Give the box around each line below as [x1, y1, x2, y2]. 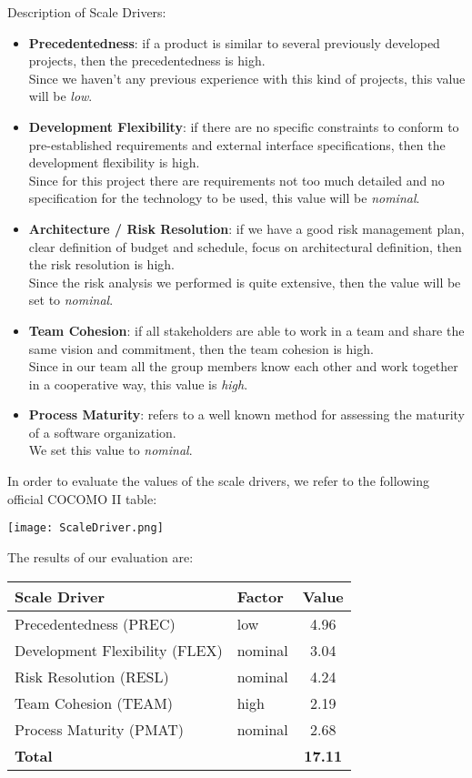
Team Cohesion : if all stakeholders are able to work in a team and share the [28, 320, 465, 339]
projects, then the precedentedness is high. [28, 51, 266, 70]
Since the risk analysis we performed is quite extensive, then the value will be [28, 272, 461, 291]
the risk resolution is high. [28, 255, 175, 274]
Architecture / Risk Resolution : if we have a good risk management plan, [28, 218, 465, 237]
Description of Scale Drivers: [7, 3, 166, 21]
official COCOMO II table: [7, 489, 157, 508]
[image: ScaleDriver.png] [7, 521, 164, 535]
